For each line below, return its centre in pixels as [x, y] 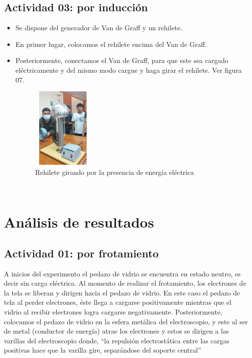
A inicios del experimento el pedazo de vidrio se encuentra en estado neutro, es [122, 273]
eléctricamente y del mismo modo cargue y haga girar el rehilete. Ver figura [129, 70]
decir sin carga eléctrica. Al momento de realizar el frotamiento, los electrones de [125, 283]
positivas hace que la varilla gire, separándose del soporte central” [103, 350]
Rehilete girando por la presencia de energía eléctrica [115, 172]
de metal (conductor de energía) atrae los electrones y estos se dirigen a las [116, 331]
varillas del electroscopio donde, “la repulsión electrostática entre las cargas [117, 340]
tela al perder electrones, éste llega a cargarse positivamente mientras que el [118, 302]
